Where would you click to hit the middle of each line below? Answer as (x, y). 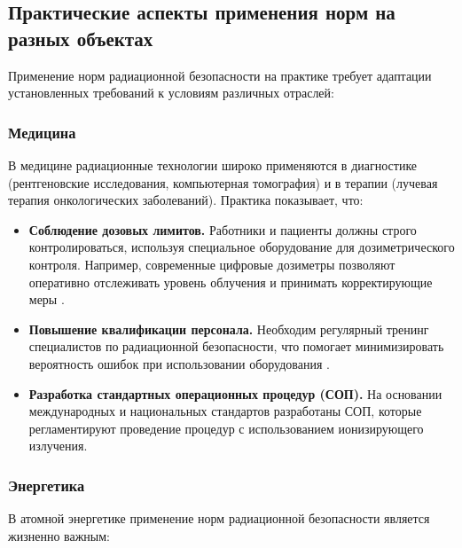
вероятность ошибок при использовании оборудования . (179, 363)
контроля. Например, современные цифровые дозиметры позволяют (212, 264)
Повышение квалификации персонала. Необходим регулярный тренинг (229, 329)
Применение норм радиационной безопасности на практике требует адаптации (220, 75)
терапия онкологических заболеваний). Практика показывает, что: (186, 200)
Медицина (42, 132)
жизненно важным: (59, 535)
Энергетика (47, 485)
